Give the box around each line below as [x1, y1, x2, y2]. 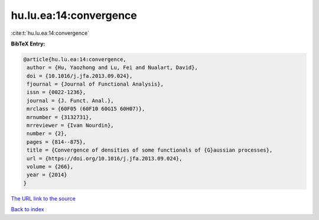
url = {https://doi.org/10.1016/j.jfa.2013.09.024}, [27, 155, 183, 162]
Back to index [11, 206, 44, 213]
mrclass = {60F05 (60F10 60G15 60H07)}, [27, 106, 145, 112]
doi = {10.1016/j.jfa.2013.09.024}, [27, 73, 133, 79]
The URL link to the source [11, 195, 76, 202]
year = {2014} [27, 172, 67, 178]
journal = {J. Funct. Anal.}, [27, 97, 115, 104]
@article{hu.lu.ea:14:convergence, [23, 56, 126, 63]
